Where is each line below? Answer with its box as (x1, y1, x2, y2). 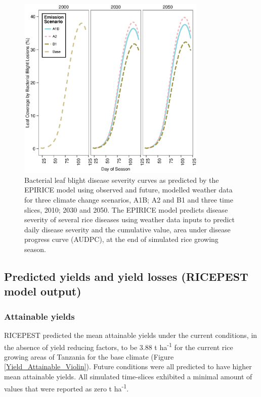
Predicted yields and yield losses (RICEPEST (4, 268, 248, 284)
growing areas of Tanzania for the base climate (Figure (4, 351, 174, 362)
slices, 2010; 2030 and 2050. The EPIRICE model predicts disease (24, 204, 228, 215)
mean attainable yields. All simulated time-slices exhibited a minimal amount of (4, 371, 252, 381)
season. (24, 243, 46, 254)
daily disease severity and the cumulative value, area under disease (24, 224, 231, 234)
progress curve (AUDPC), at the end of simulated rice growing (24, 234, 219, 244)
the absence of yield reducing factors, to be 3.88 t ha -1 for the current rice (4, 340, 233, 352)
